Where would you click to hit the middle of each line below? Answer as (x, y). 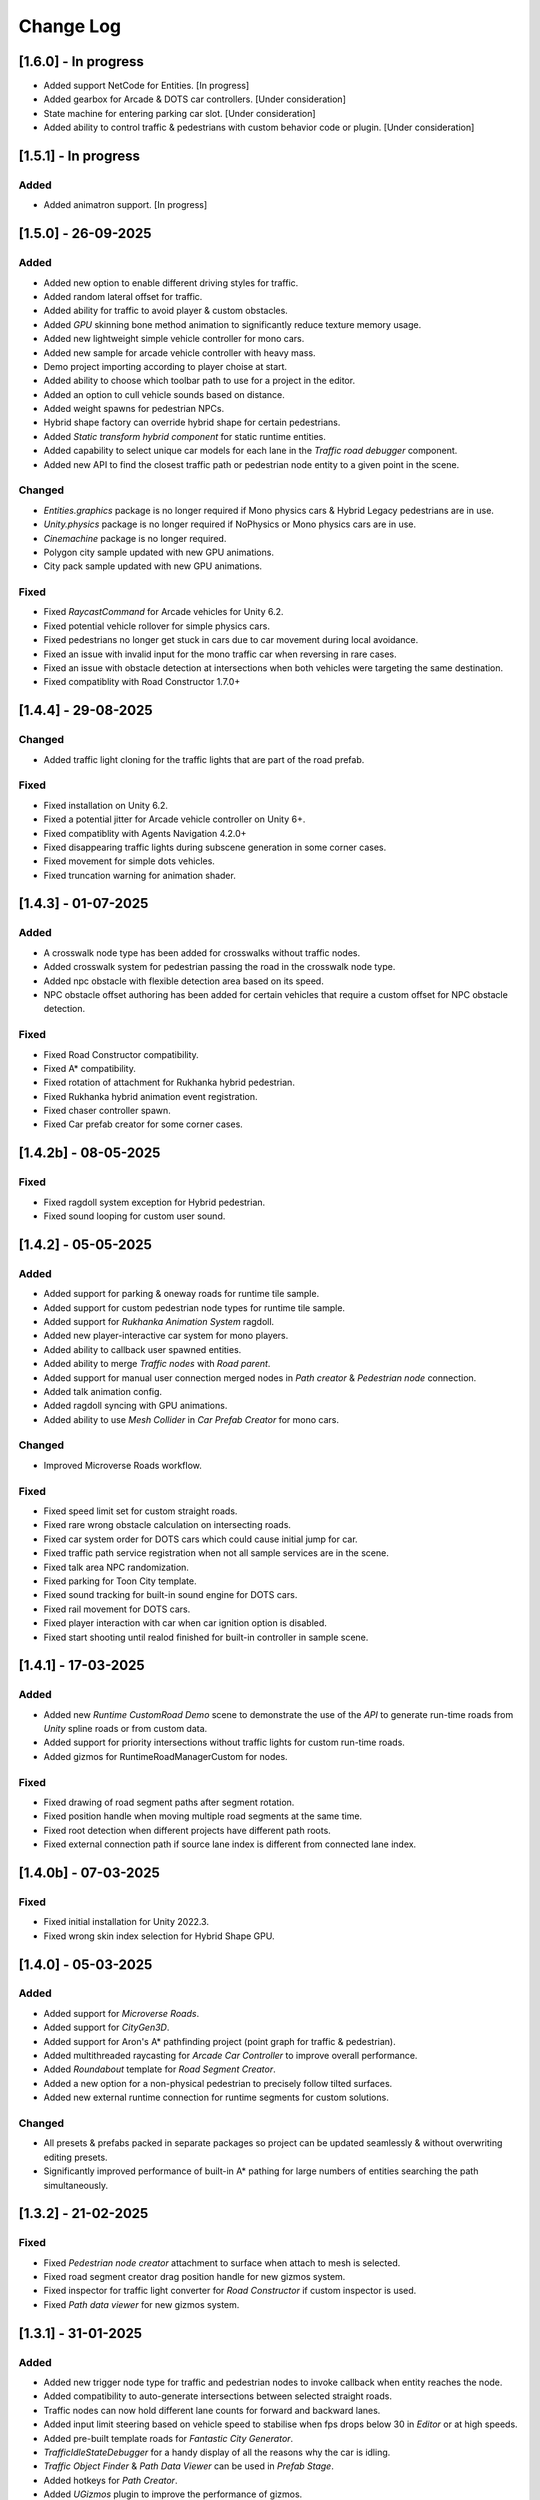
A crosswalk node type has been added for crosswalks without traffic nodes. (201, 952)
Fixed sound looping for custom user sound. (134, 1216)
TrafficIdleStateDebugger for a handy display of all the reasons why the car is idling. (217, 2452)
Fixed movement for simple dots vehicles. (129, 861)
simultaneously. (76, 2185)
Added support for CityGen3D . (106, 2027)
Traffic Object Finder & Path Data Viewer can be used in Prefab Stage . (188, 2466)
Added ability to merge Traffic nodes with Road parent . (157, 1364)
